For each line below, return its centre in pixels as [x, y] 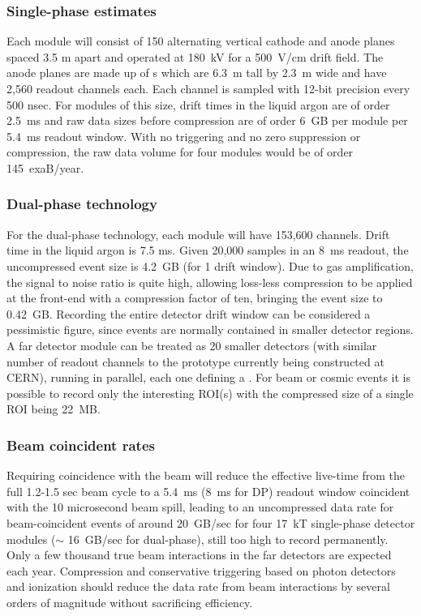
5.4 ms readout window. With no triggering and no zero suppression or [184, 136]
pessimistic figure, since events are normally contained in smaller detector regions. [210, 329]
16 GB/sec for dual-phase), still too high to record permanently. [228, 539]
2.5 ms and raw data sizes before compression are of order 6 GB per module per [207, 120]
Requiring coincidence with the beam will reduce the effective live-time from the [206, 475]
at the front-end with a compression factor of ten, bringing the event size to [195, 298]
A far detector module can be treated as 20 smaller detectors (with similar [192, 345]
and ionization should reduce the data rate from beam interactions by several [198, 586]
